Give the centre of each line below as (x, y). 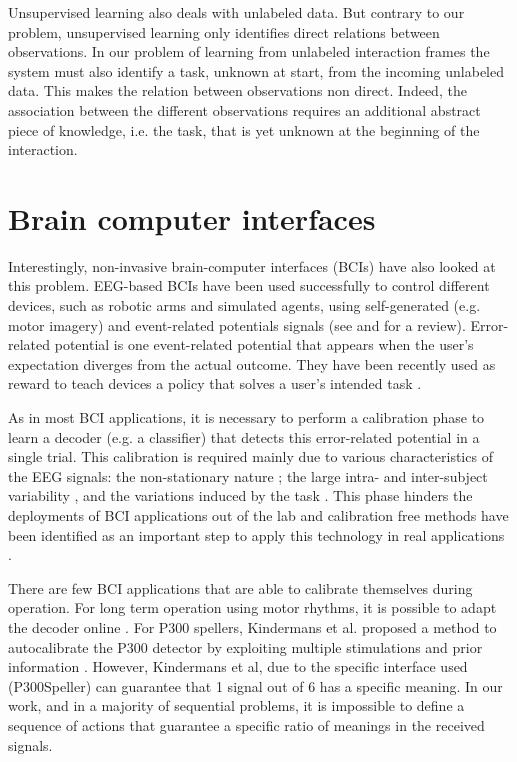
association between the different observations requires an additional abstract (244, 109)
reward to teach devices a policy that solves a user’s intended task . (215, 383)
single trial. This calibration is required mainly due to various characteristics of (250, 456)
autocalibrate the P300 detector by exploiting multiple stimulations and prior (245, 646)
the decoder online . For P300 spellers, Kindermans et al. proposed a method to (252, 626)
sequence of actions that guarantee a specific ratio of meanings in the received (246, 724)
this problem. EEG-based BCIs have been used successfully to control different (249, 285)
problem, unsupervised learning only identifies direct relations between (224, 31)
